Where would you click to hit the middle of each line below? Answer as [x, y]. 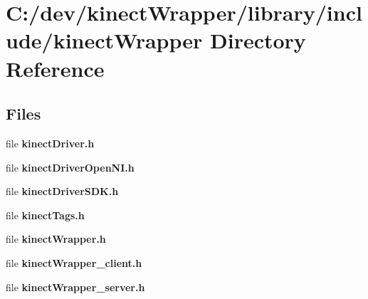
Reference [55, 68]
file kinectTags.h [45, 215]
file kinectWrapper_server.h [75, 287]
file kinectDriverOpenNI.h [70, 167]
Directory [258, 40]
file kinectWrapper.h [56, 239]
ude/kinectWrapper [104, 40]
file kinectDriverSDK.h [62, 191]
